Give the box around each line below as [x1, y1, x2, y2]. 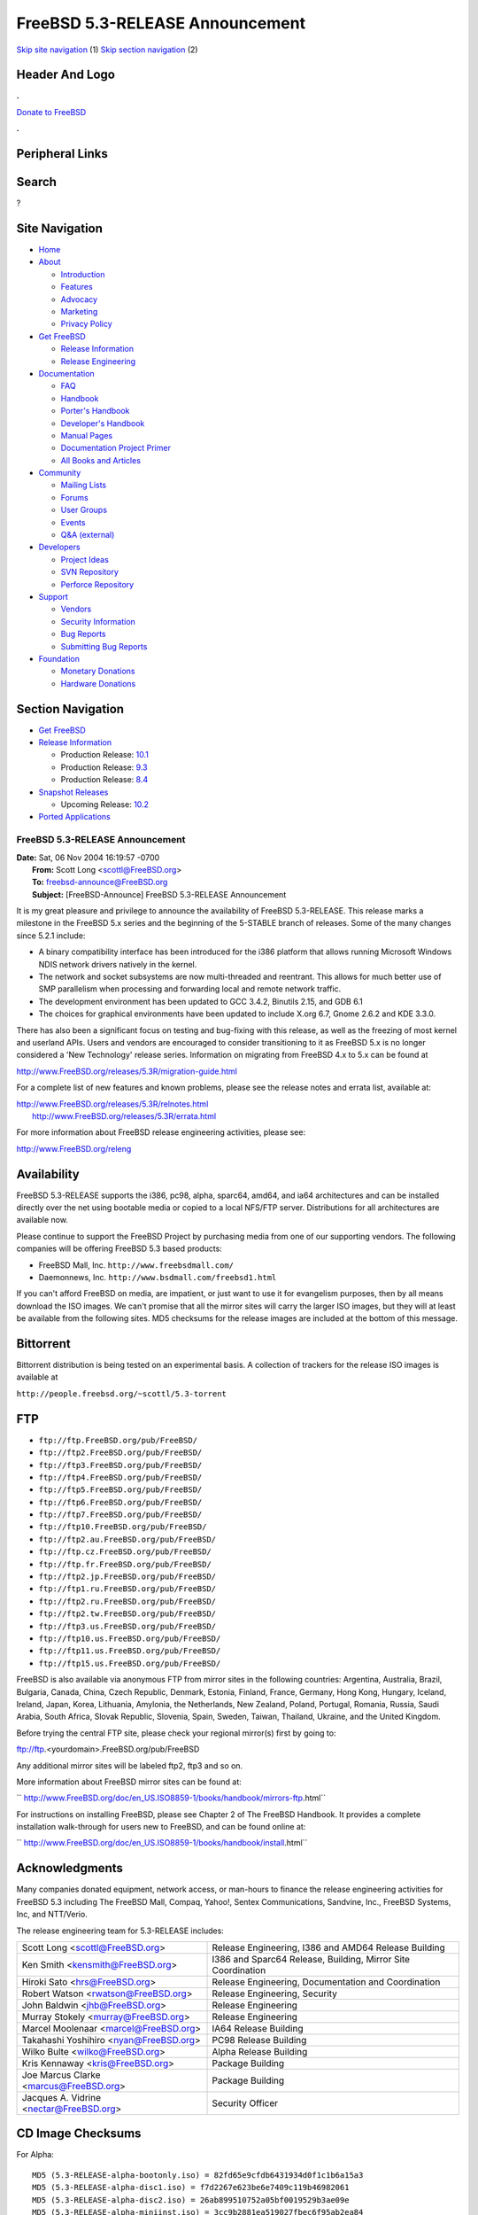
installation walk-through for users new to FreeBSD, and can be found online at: [16, 1822, 306, 1832]
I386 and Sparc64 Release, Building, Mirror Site [212, 1953, 411, 1965]
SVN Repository [60, 567, 119, 578]
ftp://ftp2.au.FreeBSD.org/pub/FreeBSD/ [38, 1534, 217, 1544]
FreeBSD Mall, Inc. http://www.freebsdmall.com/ [38, 1259, 235, 1271]
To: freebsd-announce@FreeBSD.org [32, 877, 168, 888]
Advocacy [60, 293, 97, 305]
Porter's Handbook [60, 406, 130, 416]
